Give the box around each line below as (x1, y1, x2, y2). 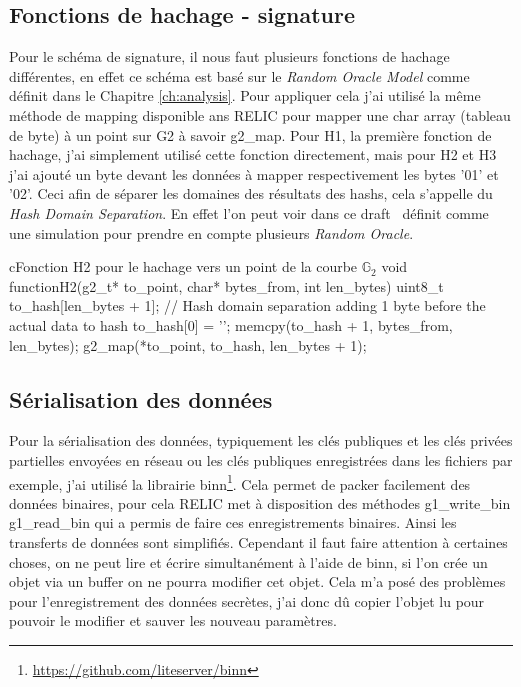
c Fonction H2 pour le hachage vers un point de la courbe (9, 256, 358, 277)
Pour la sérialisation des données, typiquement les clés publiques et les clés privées (9, 430, 513, 451)
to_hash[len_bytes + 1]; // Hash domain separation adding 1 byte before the (9, 295, 486, 316)
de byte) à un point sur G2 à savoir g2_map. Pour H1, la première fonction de (9, 124, 492, 145)
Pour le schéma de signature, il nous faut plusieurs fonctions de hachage (9, 46, 450, 67)
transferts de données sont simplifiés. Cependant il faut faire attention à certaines (9, 531, 508, 552)
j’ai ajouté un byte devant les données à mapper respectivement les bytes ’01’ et (9, 163, 499, 184)
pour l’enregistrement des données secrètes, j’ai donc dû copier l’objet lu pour (9, 590, 485, 611)
